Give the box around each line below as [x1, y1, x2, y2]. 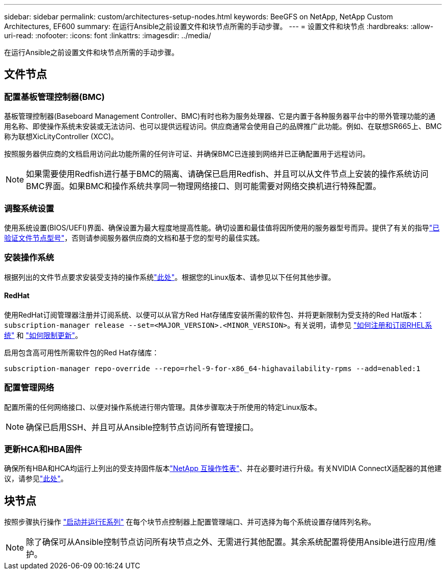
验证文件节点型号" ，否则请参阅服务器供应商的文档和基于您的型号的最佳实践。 [4, 233, 264, 242]
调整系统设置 [4, 203, 54, 214]
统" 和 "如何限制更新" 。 [4, 330, 82, 340]
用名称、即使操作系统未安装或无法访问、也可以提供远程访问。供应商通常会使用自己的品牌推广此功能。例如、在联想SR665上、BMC [4, 122, 442, 131]
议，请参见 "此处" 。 [4, 474, 68, 483]
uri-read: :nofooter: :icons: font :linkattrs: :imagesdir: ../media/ [4, 31, 211, 40]
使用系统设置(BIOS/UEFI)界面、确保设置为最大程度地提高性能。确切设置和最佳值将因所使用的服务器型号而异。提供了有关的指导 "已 [4, 223, 440, 232]
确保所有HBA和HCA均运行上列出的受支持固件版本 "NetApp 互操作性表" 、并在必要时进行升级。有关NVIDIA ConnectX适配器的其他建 [4, 464, 442, 473]
